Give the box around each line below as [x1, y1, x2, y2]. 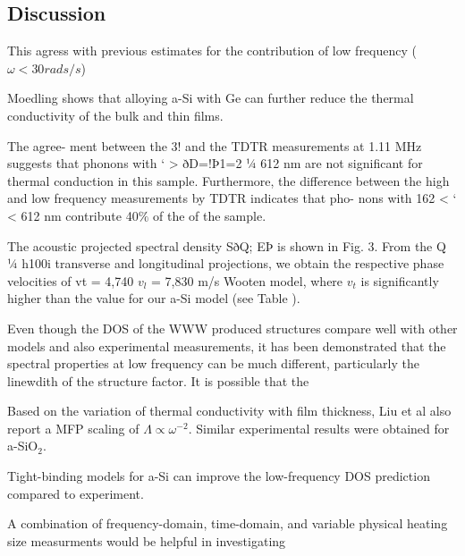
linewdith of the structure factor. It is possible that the [7, 371, 309, 390]
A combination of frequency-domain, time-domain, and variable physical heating [7, 514, 448, 533]
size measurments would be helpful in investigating [7, 531, 286, 550]
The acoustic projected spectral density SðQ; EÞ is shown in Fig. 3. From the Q [7, 236, 446, 255]
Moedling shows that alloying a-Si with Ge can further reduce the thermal [7, 88, 414, 107]
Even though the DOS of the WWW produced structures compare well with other [7, 318, 458, 337]
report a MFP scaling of [7, 418, 139, 437]
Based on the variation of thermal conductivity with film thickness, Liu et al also [7, 401, 452, 420]
